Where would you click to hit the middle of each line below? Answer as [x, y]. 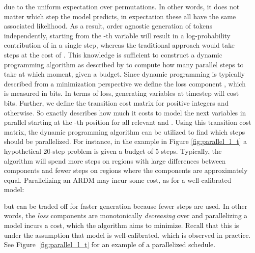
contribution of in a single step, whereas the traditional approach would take [119, 45]
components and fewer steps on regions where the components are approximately [126, 170]
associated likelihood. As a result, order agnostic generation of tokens [108, 26]
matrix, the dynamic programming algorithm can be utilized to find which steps [125, 131]
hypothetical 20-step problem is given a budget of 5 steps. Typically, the [113, 151]
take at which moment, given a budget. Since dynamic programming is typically [125, 74]
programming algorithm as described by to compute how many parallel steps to [124, 64]
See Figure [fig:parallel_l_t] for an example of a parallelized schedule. [110, 244]
